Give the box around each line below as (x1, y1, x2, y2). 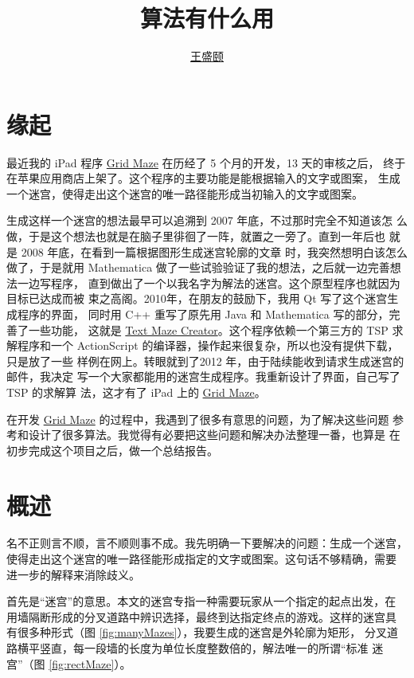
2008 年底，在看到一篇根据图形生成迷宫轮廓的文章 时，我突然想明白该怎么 (21, 243, 408, 260)
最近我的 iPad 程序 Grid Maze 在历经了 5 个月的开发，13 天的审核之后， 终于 (6, 154, 406, 170)
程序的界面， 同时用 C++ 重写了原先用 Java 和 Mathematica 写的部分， (17, 306, 389, 322)
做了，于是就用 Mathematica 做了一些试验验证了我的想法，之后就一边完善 (6, 259, 390, 276)
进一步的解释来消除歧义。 (6, 566, 140, 582)
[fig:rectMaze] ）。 (49, 655, 131, 672)
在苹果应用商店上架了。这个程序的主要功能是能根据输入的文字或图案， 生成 (6, 170, 400, 186)
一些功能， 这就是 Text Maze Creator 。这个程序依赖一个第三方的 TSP (28, 321, 389, 338)
